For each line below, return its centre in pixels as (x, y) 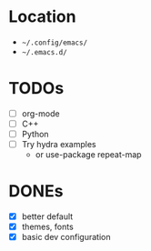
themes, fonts (47, 227)
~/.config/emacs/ (55, 43)
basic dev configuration (66, 237)
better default (47, 216)
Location (42, 17)
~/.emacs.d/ (44, 52)
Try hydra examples (59, 145)
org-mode (40, 113)
